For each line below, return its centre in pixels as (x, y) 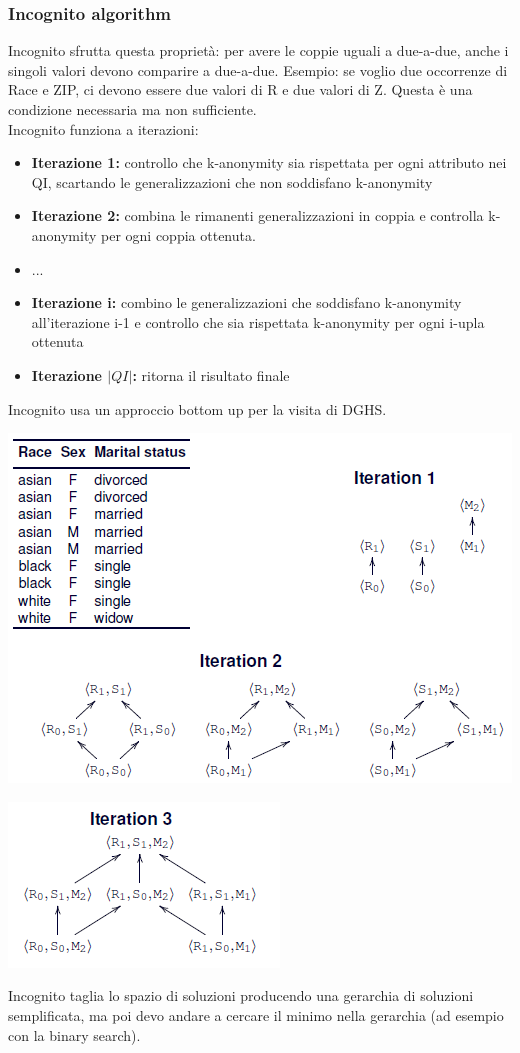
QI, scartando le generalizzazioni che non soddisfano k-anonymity (232, 181)
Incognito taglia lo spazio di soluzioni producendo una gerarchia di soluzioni (241, 995)
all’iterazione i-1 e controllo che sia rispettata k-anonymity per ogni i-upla (258, 321)
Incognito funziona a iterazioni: (103, 128)
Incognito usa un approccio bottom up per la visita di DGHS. (197, 408)
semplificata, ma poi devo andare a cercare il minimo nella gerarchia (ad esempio (256, 1014)
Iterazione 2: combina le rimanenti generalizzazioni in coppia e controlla (257, 215)
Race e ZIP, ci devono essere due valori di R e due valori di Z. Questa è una (240, 89)
